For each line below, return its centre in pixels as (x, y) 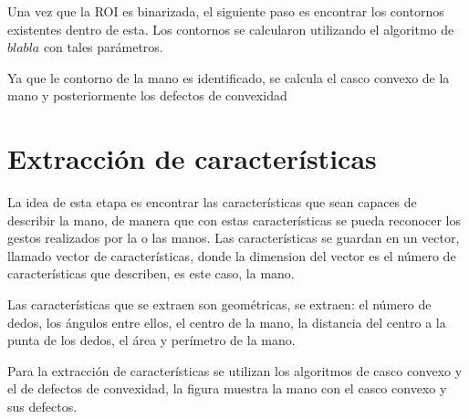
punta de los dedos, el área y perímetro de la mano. (151, 340)
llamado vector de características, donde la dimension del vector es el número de (232, 255)
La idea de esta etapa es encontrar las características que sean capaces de (212, 202)
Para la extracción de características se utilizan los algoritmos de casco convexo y (235, 370)
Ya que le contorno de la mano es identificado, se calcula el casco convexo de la (229, 77)
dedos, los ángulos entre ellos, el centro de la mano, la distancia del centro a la (227, 322)
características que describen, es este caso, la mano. (151, 273)
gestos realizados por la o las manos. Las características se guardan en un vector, (234, 238)
